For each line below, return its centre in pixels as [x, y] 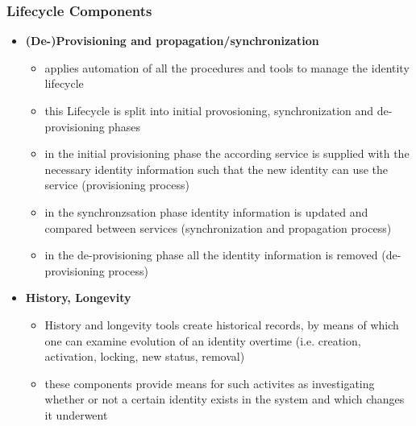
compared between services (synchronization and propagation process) [218, 227]
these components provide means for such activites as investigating [210, 383]
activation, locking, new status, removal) [145, 356]
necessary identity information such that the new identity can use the [216, 169]
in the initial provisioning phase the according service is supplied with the [227, 153]
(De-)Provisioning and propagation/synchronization [172, 41]
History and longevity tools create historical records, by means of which [222, 324]
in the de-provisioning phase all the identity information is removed [211, 255]
